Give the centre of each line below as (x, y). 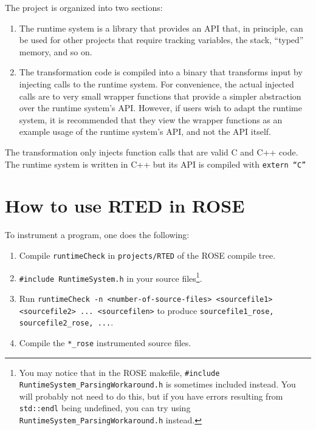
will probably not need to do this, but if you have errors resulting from (151, 396)
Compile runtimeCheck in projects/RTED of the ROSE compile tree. (147, 255)
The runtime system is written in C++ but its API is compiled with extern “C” (156, 164)
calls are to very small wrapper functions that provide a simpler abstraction (160, 96)
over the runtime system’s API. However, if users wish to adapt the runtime (160, 108)
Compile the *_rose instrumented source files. (105, 342)
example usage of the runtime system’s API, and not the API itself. (145, 131)
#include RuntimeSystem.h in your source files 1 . (111, 277)
